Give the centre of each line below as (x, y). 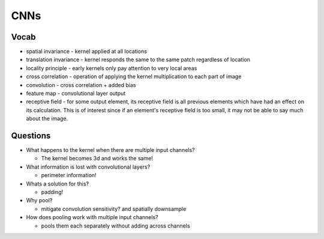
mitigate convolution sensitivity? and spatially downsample (114, 209)
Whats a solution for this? (58, 184)
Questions (31, 136)
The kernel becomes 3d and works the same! (97, 159)
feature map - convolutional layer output (76, 94)
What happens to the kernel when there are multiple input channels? (110, 150)
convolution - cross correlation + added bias (81, 85)
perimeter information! (69, 175)
